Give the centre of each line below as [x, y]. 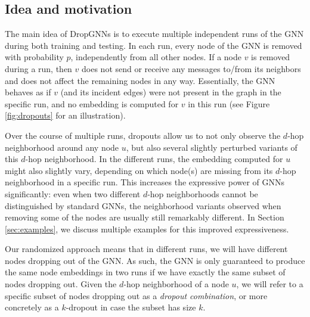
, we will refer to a [270, 284]
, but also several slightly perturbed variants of [212, 147]
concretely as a [32, 307]
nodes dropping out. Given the [61, 284]
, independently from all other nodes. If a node [156, 57]
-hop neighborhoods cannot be [203, 193]
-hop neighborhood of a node [176, 284]
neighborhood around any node [62, 147]
